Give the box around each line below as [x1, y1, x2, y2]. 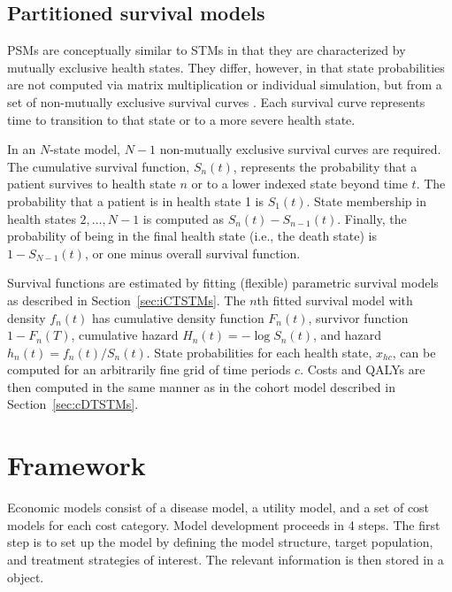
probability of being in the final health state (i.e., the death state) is [7, 227, 377, 245]
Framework [7, 447, 146, 483]
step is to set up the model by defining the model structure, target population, [7, 533, 433, 551]
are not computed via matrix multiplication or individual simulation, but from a [7, 75, 442, 94]
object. [7, 567, 44, 586]
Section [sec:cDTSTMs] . [7, 395, 139, 413]
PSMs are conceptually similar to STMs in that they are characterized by [7, 41, 406, 59]
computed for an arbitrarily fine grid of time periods [7, 360, 291, 379]
